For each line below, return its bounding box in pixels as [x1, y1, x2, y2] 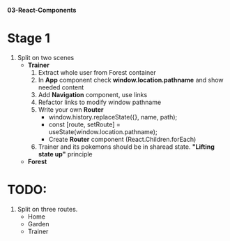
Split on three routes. [17, 205, 78, 213]
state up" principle [38, 149, 93, 158]
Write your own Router [38, 105, 104, 114]
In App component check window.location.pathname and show [38, 75, 224, 84]
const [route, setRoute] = [48, 120, 121, 129]
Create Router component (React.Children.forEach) [48, 135, 197, 143]
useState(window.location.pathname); [48, 127, 158, 136]
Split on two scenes [17, 53, 75, 61]
